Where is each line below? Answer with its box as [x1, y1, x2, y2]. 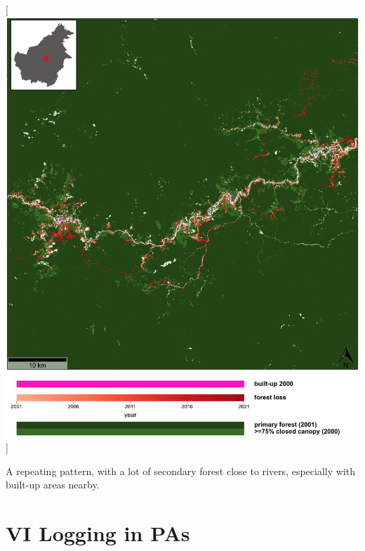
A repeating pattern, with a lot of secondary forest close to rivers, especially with [6, 463, 355, 478]
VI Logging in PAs [6, 518, 190, 547]
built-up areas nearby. [6, 477, 100, 492]
